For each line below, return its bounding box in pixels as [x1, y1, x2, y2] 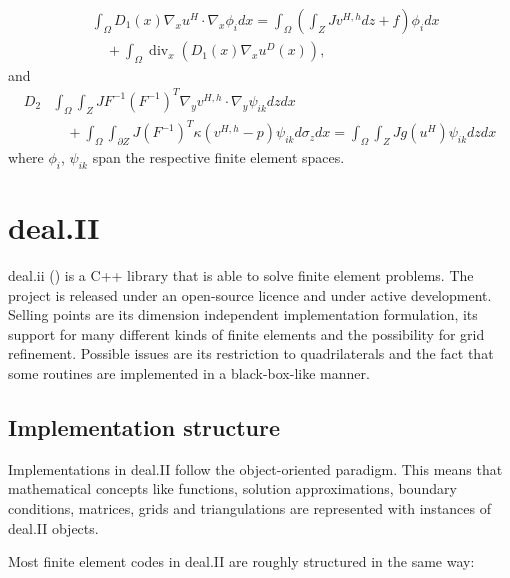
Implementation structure [8, 411, 280, 442]
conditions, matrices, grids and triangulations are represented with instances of [8, 497, 492, 518]
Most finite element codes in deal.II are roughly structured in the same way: [8, 551, 475, 572]
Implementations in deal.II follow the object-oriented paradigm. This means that [8, 458, 503, 479]
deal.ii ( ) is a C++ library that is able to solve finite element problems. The [8, 265, 474, 286]
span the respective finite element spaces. [92, 147, 345, 168]
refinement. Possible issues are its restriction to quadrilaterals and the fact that [8, 343, 494, 364]
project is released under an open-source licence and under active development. [8, 284, 492, 305]
